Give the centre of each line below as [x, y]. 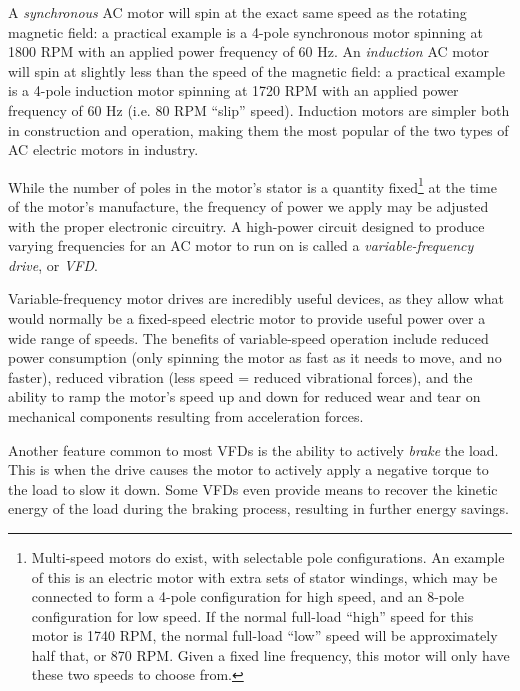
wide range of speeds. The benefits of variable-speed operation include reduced [248, 337]
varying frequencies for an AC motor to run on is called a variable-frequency [241, 245]
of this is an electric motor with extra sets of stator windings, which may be [264, 576]
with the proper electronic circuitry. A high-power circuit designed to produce [246, 225]
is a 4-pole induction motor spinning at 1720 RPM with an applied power [233, 90]
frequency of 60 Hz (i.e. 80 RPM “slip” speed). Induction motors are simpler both [259, 109]
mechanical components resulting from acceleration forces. [186, 415]
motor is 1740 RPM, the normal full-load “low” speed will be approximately [264, 635]
